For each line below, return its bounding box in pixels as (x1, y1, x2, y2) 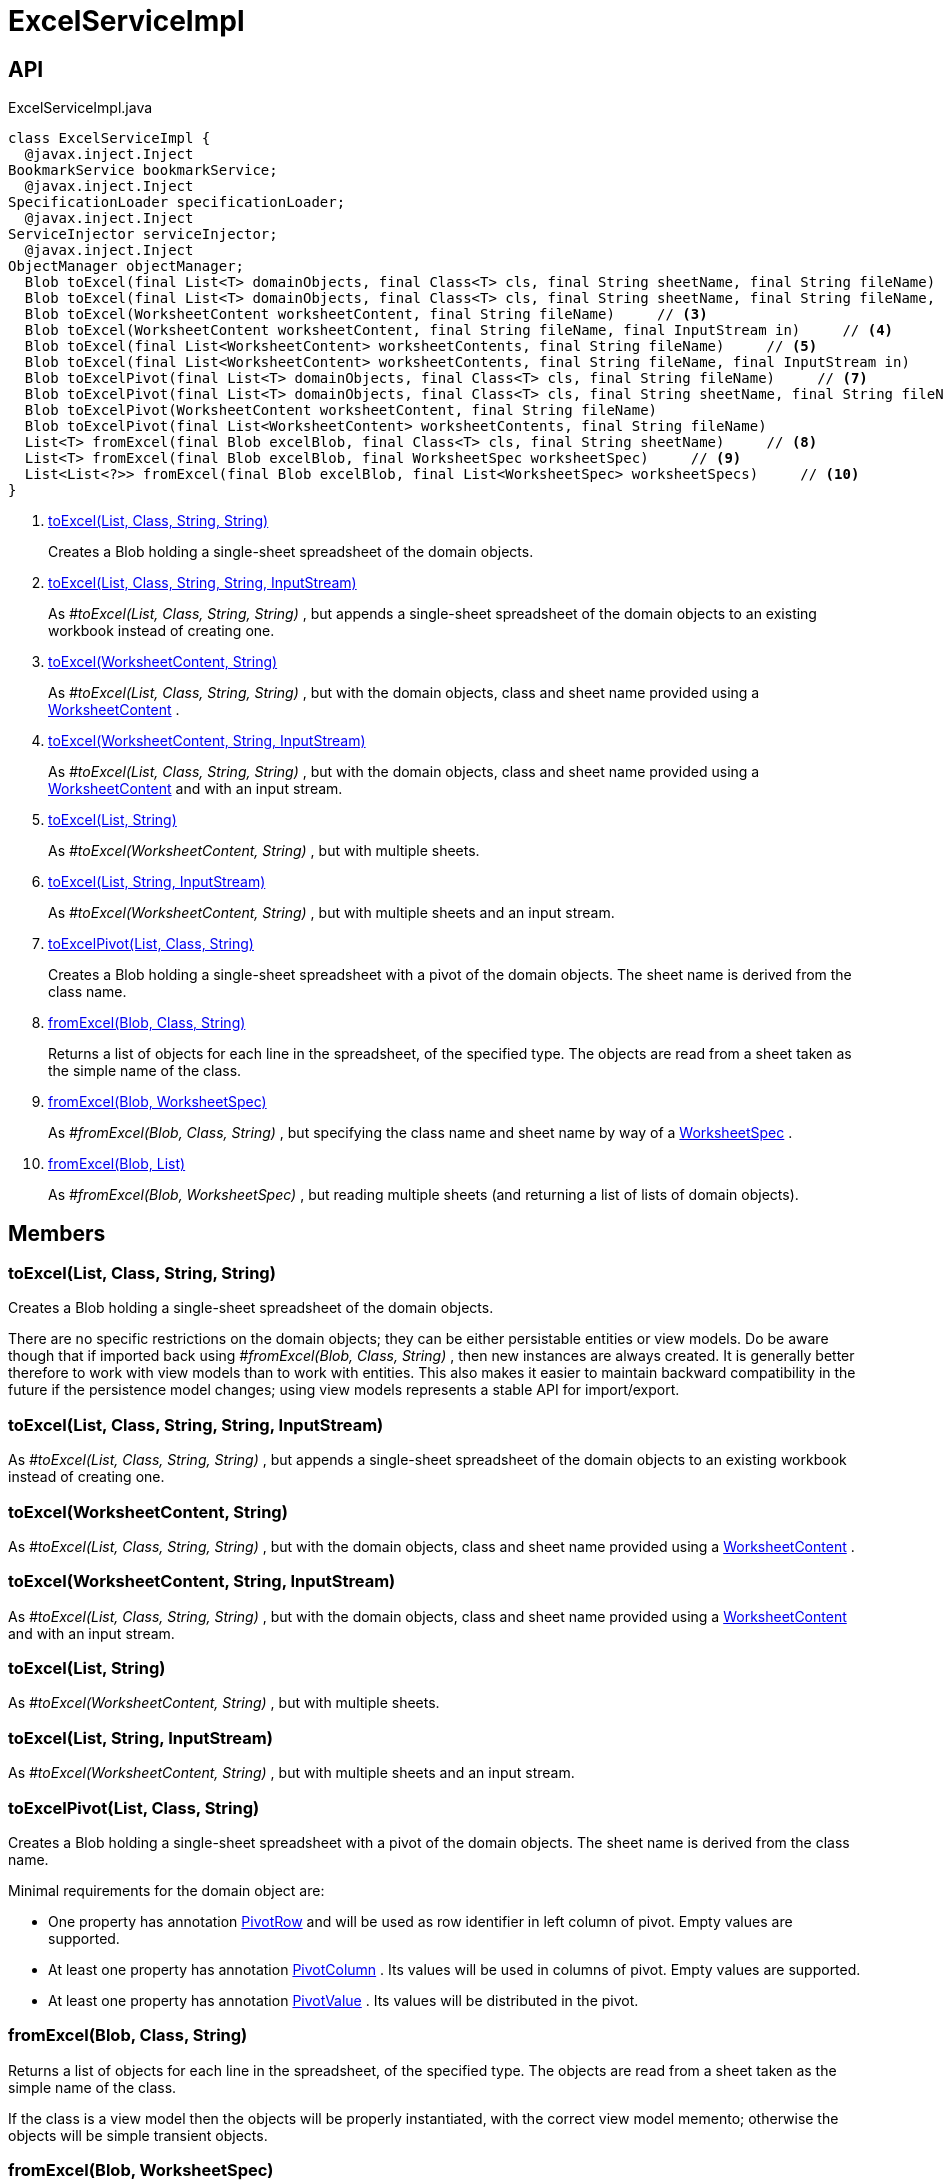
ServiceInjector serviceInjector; (8, 226, 278, 243)
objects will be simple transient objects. (8, 2126, 268, 2144)
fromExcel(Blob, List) (48, 1155, 186, 1173)
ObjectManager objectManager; (8, 258, 245, 275)
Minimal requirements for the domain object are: (8, 1881, 325, 1899)
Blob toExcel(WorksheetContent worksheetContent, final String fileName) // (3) (24, 306, 708, 323)
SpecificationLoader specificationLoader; (8, 194, 346, 211)
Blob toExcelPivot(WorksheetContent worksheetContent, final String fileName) (24, 402, 658, 419)
